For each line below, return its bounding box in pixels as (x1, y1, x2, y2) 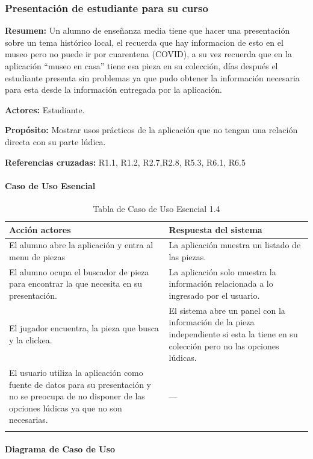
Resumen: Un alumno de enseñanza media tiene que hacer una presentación (5, 24, 290, 37)
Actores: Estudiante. (5, 103, 85, 116)
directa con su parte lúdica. (5, 135, 106, 148)
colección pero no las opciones (169, 339, 279, 352)
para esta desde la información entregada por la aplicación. (5, 83, 222, 96)
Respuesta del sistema (169, 223, 262, 236)
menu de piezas (9, 250, 66, 263)
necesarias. (9, 413, 48, 426)
